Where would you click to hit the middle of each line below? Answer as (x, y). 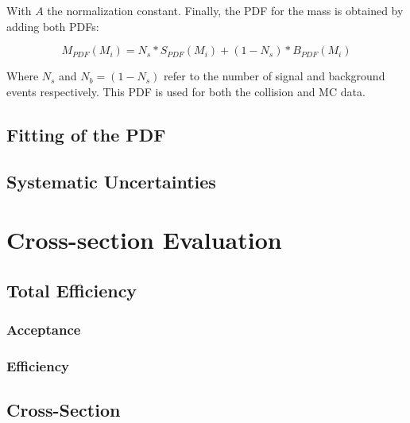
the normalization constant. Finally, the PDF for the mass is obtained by (225, 10)
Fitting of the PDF (86, 134)
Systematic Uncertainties (111, 181)
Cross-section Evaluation (144, 240)
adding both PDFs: (53, 26)
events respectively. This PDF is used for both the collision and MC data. (186, 91)
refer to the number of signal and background (275, 76)
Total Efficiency (72, 290)
